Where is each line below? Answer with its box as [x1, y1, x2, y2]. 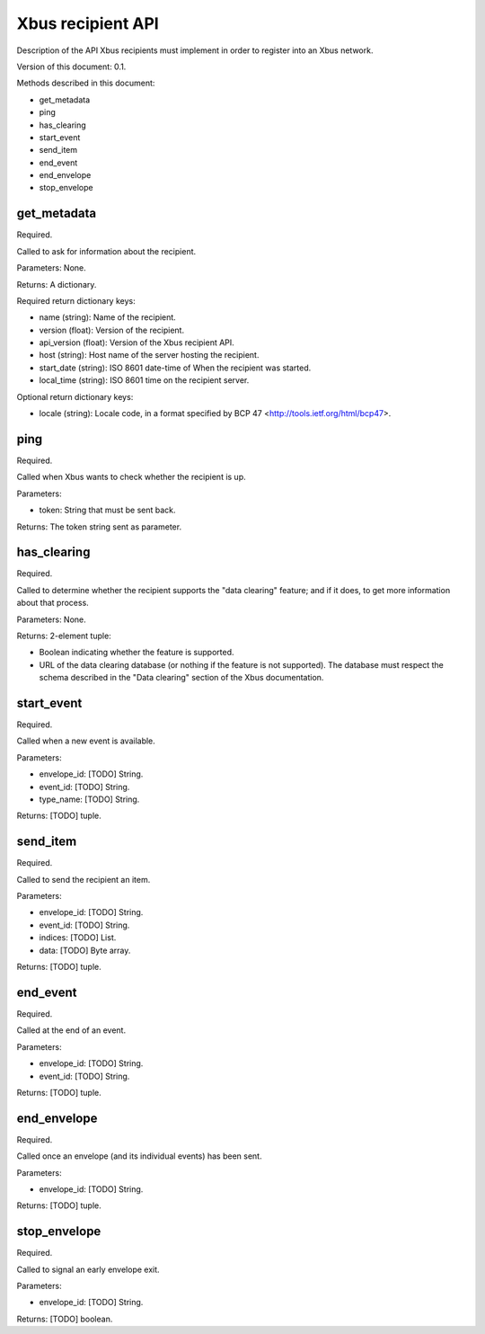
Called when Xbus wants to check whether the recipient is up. [16, 472, 246, 483]
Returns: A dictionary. [16, 279, 97, 289]
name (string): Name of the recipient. [39, 312, 177, 323]
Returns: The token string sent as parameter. [16, 521, 182, 532]
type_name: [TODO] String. [39, 794, 140, 805]
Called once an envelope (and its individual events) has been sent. [16, 1151, 262, 1161]
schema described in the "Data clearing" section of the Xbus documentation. [39, 672, 324, 683]
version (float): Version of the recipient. [39, 325, 184, 335]
